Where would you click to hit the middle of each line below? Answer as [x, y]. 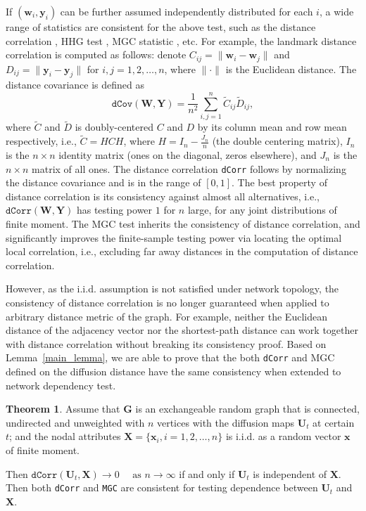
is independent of [290, 473]
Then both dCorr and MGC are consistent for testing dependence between [162, 487]
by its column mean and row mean [272, 127]
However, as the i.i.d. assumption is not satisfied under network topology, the [172, 289]
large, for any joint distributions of [262, 210]
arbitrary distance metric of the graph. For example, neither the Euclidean [166, 316]
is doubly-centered [114, 127]
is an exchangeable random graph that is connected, [247, 409]
